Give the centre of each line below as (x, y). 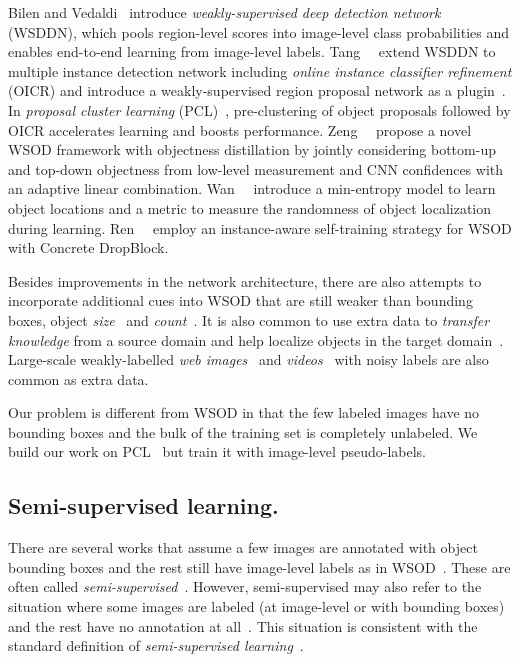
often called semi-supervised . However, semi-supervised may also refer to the (245, 586)
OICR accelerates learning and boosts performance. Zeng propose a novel (240, 129)
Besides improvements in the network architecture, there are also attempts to (245, 280)
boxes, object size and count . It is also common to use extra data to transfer (249, 319)
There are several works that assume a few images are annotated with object (243, 547)
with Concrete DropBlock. (88, 247)
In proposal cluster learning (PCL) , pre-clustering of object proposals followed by (259, 109)
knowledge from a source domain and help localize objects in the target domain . (256, 339)
